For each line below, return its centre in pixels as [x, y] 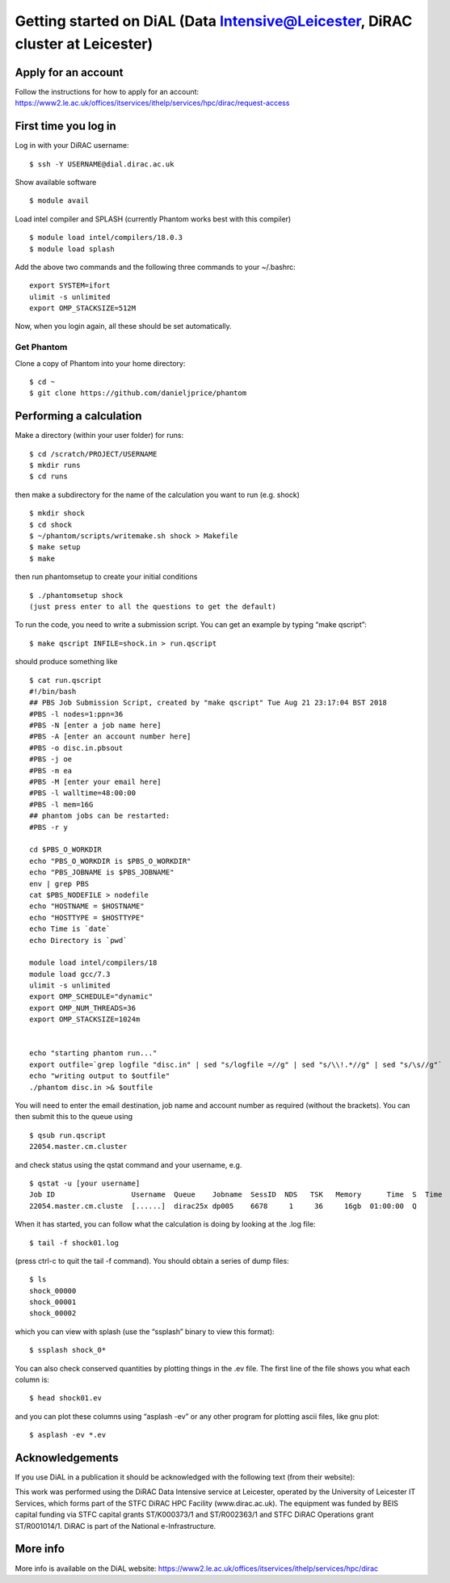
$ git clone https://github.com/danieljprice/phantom [138, 393]
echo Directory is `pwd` [78, 940]
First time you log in [65, 126]
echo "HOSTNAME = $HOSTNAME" [87, 906]
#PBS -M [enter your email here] [95, 782]
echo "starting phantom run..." [93, 1053]
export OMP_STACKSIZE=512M [83, 308]
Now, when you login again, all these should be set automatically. [123, 326]
